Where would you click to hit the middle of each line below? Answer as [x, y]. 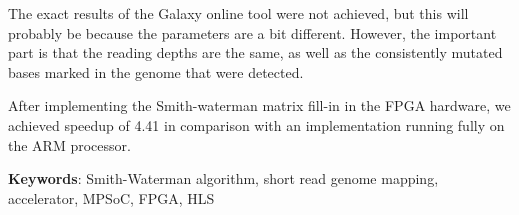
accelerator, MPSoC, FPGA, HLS [111, 197]
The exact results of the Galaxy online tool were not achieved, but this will [238, 13]
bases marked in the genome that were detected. [156, 71]
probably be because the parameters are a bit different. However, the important [252, 32]
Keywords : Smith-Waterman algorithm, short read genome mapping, [223, 178]
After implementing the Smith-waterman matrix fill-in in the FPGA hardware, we [259, 105]
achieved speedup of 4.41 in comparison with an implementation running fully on [256, 124]
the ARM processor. [69, 144]
